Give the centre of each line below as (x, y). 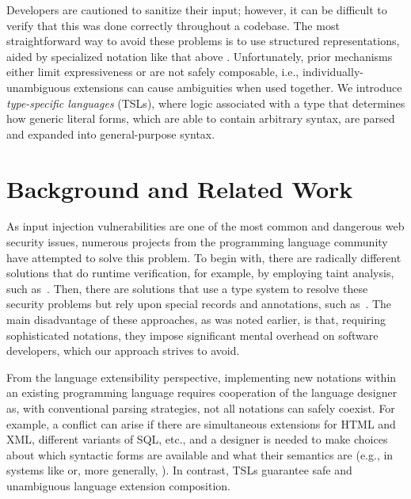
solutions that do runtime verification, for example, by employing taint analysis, (200, 273)
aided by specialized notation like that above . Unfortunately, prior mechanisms (200, 56)
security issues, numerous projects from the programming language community (197, 242)
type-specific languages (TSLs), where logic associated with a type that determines (206, 103)
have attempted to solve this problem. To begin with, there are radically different (204, 257)
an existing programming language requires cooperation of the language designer (202, 392)
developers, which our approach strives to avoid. (123, 350)
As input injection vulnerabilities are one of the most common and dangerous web (205, 226)
